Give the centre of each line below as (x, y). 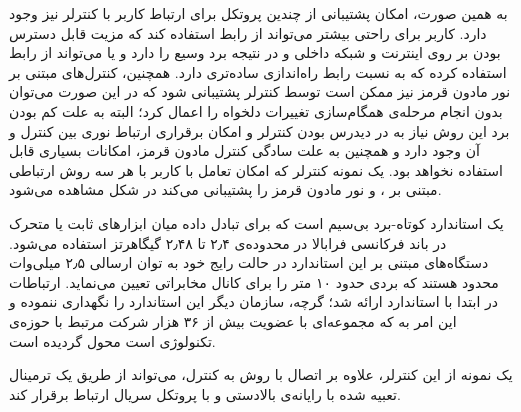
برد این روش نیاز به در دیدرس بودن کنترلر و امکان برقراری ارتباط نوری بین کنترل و (259, 130)
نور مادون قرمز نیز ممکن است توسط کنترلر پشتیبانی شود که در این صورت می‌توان (260, 91)
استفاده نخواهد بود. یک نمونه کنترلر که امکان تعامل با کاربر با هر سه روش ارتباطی (256, 169)
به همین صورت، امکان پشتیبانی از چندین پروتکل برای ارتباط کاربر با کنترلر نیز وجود (258, 13)
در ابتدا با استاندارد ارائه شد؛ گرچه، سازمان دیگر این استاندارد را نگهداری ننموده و (253, 301)
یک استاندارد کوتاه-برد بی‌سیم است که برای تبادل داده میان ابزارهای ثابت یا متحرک (256, 222)
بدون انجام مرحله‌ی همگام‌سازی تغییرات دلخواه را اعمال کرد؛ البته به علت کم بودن (256, 110)
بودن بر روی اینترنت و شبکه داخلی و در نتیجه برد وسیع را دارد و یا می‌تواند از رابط (255, 52)
